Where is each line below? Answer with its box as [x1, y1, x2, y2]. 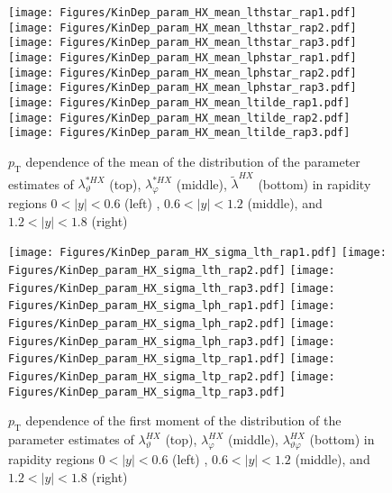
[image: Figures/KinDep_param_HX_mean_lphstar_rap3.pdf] [8, 81, 357, 95]
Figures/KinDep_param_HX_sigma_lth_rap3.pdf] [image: [8, 281, 335, 295]
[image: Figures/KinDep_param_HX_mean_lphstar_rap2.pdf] [8, 66, 357, 79]
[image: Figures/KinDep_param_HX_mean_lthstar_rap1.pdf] [8, 6, 357, 19]
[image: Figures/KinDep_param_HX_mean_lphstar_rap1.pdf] [8, 50, 357, 64]
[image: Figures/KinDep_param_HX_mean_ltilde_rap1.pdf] [8, 96, 351, 109]
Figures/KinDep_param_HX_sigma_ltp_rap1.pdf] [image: [8, 352, 335, 366]
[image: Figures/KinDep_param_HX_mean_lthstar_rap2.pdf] [8, 21, 357, 34]
